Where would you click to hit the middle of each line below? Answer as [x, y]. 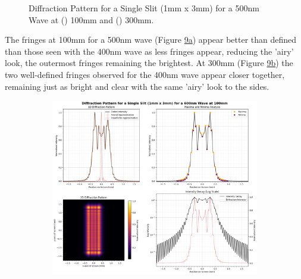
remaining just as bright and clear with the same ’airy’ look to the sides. [137, 86]
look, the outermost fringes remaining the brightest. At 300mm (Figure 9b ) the [149, 63]
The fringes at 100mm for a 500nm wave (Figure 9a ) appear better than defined [151, 40]
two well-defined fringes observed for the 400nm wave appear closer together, [145, 74]
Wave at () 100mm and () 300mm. [91, 19]
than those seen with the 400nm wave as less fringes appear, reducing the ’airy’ [149, 51]
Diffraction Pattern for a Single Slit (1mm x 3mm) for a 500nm [144, 8]
